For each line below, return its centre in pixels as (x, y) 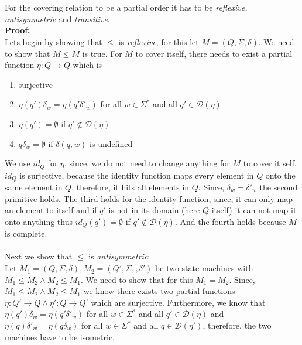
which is (87, 65)
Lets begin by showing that (54, 41)
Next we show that (39, 256)
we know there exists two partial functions (159, 291)
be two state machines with (204, 268)
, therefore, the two (237, 325)
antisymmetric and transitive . (57, 18)
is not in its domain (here (154, 210)
